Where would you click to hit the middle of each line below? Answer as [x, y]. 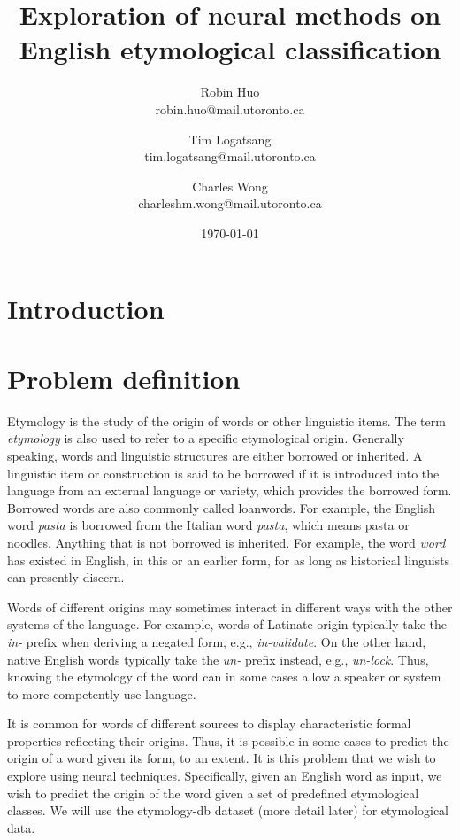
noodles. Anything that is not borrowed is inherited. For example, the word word [226, 542]
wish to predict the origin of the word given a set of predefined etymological [213, 793]
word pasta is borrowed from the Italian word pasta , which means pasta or [208, 525]
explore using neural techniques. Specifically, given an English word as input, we [225, 776]
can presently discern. [66, 577]
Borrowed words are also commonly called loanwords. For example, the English [222, 507]
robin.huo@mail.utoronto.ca [230, 109]
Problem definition [124, 378]
